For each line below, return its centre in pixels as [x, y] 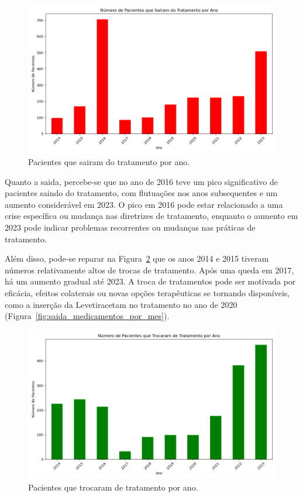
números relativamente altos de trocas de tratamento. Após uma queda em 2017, [149, 270]
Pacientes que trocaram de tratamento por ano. [113, 487]
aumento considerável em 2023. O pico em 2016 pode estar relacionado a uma [144, 204]
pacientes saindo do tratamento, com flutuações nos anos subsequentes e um [141, 193]
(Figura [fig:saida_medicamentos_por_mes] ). [87, 316]
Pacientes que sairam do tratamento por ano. [109, 161]
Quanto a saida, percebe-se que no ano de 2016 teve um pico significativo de [141, 181]
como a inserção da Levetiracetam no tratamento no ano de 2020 [121, 304]
